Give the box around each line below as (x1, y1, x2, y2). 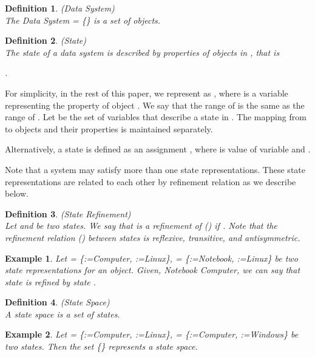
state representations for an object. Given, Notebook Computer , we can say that (5, 263, 300, 276)
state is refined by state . (5, 275, 97, 288)
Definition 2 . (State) (5, 34, 86, 47)
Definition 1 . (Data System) (5, 2, 115, 14)
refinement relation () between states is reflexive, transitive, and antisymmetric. (5, 231, 300, 243)
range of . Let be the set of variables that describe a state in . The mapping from (5, 110, 307, 123)
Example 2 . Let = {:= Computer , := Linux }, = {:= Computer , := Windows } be (5, 328, 299, 341)
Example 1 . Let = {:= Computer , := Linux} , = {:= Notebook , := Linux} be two (5, 251, 298, 264)
